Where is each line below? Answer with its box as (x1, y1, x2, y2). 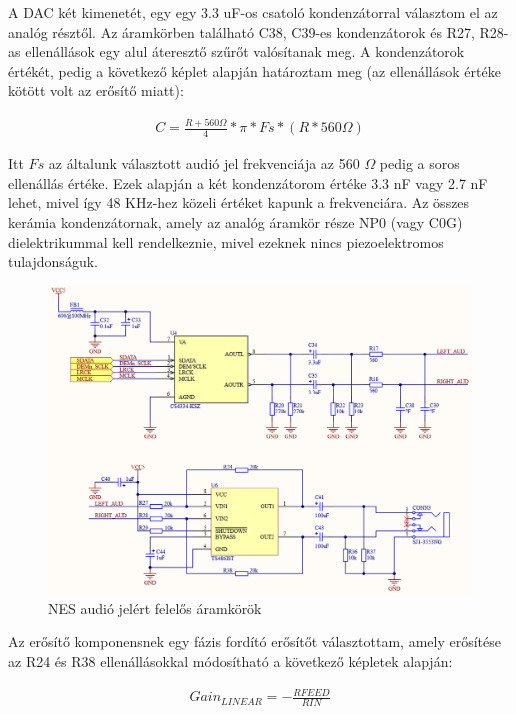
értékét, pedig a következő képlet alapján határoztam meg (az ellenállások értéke (8, 60, 501, 81)
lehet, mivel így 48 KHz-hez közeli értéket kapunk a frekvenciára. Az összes (8, 192, 470, 213)
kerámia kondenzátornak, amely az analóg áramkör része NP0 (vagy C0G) (8, 211, 463, 232)
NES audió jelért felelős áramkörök (48, 597, 262, 618)
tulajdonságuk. (8, 251, 98, 272)
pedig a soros (379, 153, 460, 174)
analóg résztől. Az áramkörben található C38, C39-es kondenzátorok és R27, (8, 21, 475, 42)
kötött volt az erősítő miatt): (8, 80, 184, 101)
